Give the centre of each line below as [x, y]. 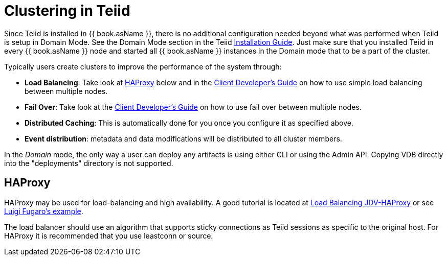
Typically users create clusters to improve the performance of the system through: [143, 66]
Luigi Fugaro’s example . [44, 211]
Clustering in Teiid [67, 11]
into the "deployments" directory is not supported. [89, 163]
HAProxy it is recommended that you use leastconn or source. [109, 235]
